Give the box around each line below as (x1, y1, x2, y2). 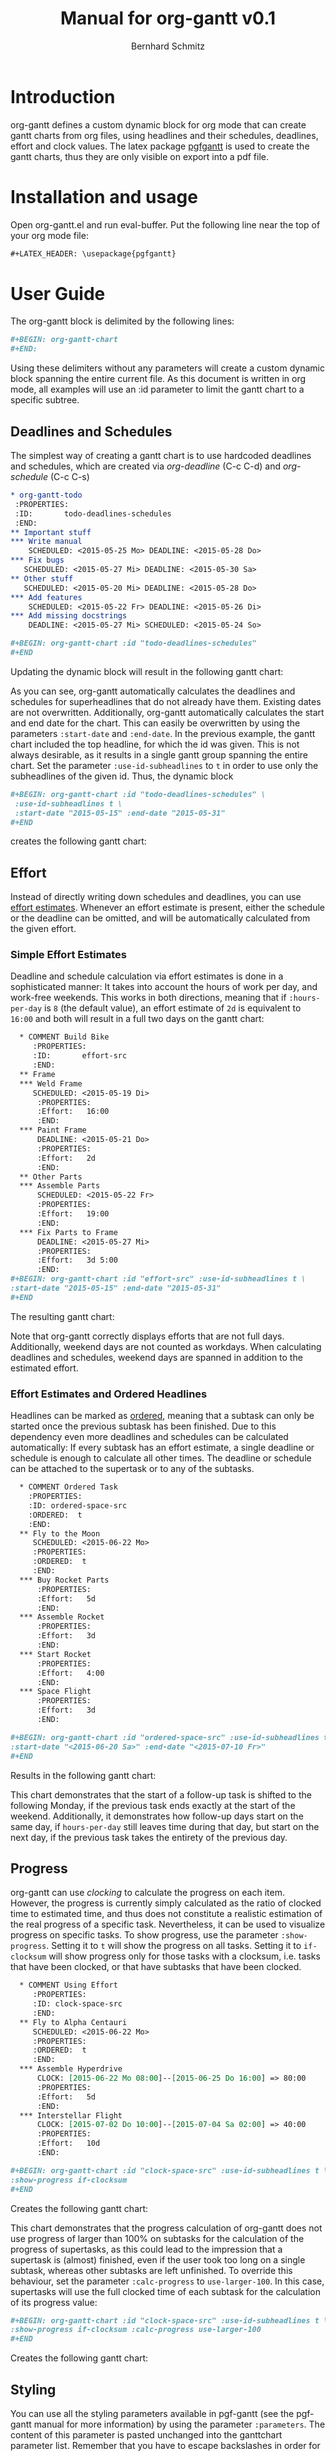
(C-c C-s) (49, 471, 90, 482)
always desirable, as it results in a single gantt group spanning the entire (10, 748, 309, 761)
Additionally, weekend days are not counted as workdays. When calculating (10, 1340, 322, 1352)
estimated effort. (10, 1362, 79, 1374)
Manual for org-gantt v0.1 (59, 7, 277, 30)
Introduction (10, 85, 116, 108)
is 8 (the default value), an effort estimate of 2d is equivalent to (44, 1002, 302, 1014)
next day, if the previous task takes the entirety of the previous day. (10, 1831, 288, 1843)
